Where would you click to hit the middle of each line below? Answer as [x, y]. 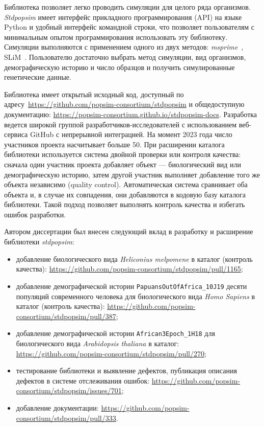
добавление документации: [57, 407]
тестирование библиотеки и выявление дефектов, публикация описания [126, 370]
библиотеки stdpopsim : [39, 242]
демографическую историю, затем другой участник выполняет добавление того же [132, 174]
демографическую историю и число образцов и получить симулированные [120, 67]
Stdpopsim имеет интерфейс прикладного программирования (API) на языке [123, 17]
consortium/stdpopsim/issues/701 [69, 390]
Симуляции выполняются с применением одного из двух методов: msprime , [124, 47]
